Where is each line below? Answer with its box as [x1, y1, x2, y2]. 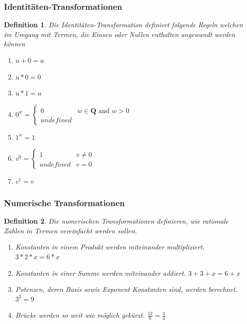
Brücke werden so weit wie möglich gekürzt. [15, 310, 145, 320]
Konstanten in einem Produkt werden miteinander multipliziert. [15, 242, 205, 252]
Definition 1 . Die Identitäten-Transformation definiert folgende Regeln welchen [4, 19, 243, 30]
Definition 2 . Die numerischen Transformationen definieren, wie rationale [4, 216, 229, 226]
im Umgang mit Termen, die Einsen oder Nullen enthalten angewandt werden [4, 29, 235, 39]
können [4, 38, 25, 49]
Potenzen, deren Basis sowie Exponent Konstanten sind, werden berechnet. [15, 284, 238, 294]
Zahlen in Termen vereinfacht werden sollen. [4, 225, 137, 235]
